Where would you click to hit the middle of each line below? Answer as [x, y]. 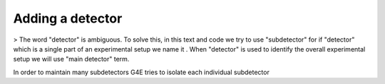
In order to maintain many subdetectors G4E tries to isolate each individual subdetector [142, 72]
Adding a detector [68, 18]
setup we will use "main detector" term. [71, 59]
